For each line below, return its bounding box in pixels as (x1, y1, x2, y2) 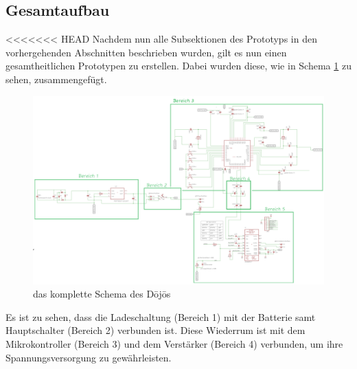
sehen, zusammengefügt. (5, 71, 107, 86)
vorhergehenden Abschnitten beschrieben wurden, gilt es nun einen (5, 45, 287, 59)
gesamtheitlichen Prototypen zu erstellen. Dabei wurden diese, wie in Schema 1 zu (5, 58, 352, 73)
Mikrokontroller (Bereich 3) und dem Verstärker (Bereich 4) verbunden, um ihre (5, 337, 343, 351)
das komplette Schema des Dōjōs (33, 287, 171, 301)
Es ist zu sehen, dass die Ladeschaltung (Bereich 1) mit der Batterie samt (5, 309, 316, 324)
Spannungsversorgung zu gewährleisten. (5, 350, 172, 364)
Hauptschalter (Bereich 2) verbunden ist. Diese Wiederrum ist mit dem (5, 323, 306, 337)
